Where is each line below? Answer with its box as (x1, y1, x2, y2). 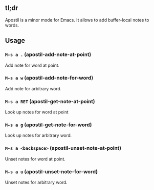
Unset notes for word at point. (5, 156, 66, 162)
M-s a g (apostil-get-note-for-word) (5, 121, 92, 128)
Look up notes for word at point (5, 109, 68, 115)
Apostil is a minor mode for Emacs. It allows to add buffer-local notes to (5, 17, 149, 23)
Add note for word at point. (5, 62, 60, 68)
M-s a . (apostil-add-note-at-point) (5, 51, 91, 58)
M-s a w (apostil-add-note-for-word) (5, 75, 94, 81)
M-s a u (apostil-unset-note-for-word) (5, 168, 98, 175)
